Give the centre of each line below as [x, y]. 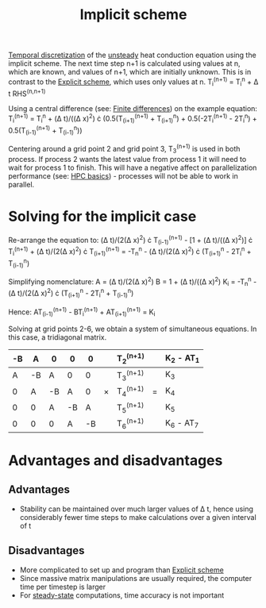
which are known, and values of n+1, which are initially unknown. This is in [130, 72]
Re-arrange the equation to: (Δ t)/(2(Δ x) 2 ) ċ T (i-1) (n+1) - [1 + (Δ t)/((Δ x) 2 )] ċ [131, 240]
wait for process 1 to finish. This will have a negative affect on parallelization [133, 167]
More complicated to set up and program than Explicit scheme [121, 570]
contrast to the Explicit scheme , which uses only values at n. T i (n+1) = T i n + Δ [133, 82]
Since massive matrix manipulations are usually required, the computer [136, 578]
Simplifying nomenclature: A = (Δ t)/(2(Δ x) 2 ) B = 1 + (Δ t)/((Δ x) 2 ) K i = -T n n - [133, 282]
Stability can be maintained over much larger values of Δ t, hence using [137, 509]
